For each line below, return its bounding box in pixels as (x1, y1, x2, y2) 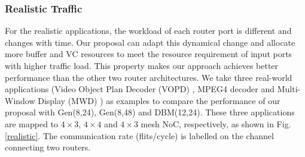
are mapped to (5, 117, 59, 130)
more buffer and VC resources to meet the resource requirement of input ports (5, 48, 292, 60)
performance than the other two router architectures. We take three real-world (5, 71, 292, 83)
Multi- (277, 83, 301, 95)
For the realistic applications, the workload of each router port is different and (5, 24, 292, 37)
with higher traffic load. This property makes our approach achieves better (5, 59, 279, 71)
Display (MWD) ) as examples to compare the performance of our (38, 94, 280, 106)
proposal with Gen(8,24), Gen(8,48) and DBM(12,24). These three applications (5, 106, 295, 118)
